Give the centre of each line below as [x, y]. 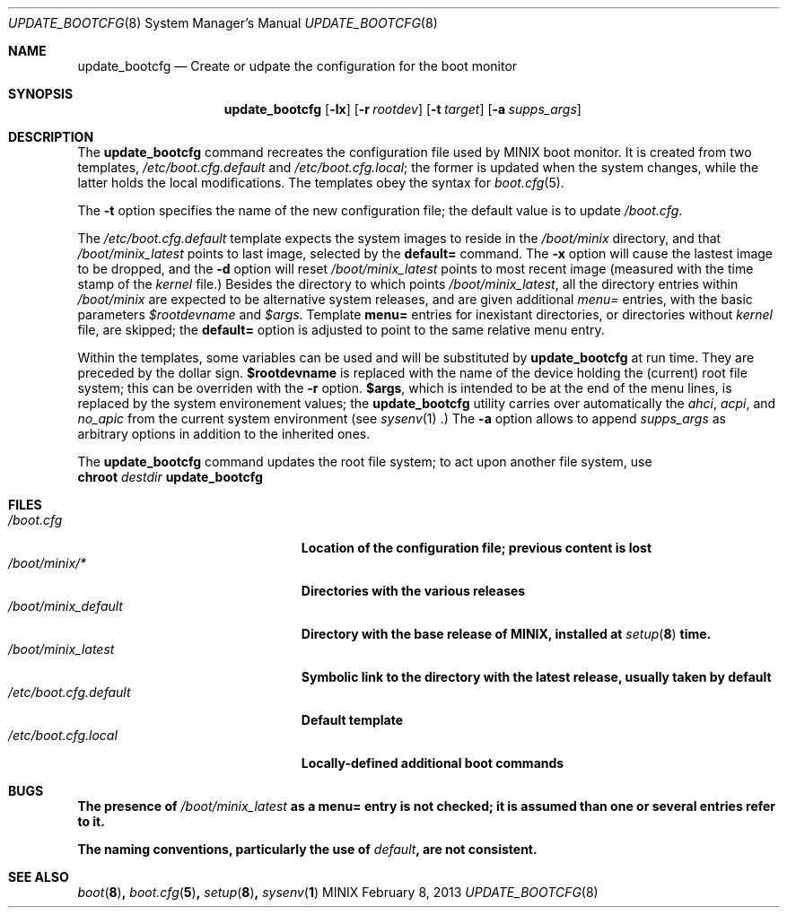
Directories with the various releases [413, 591]
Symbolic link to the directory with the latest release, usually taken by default [536, 677]
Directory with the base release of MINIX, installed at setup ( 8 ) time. [506, 634]
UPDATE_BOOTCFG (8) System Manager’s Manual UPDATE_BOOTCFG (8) [223, 23]
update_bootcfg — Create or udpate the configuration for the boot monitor [297, 66]
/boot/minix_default [66, 606]
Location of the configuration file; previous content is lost [477, 548]
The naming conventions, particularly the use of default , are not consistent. [307, 849]
